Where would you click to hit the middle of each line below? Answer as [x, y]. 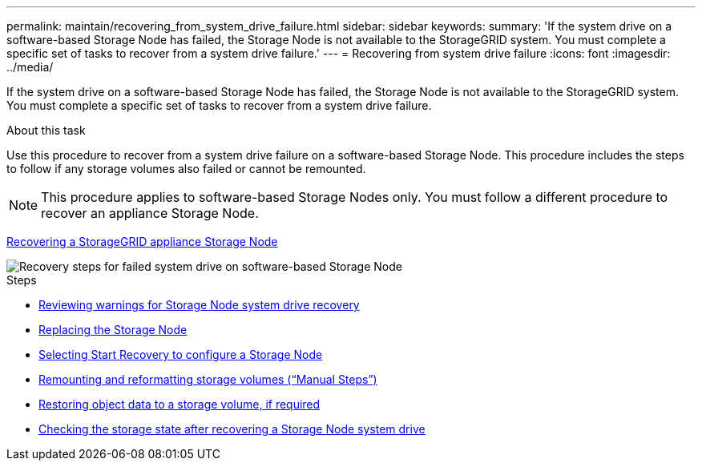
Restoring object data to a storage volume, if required [180, 404]
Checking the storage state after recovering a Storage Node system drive [232, 429]
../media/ [30, 67]
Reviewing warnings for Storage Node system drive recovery [199, 305]
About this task [46, 130]
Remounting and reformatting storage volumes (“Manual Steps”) [208, 379]
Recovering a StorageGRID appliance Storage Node [142, 242]
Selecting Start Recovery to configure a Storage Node [181, 354]
